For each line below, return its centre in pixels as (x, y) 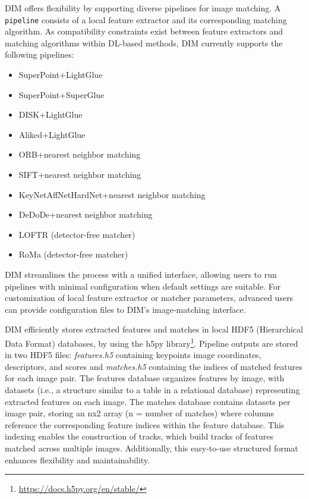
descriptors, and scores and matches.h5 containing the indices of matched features (154, 366)
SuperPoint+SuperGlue (62, 94)
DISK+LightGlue (51, 114)
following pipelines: (40, 54)
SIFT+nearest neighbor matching (80, 174)
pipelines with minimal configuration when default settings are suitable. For (143, 286)
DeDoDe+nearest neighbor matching (86, 214)
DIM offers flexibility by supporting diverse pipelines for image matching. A (143, 8)
